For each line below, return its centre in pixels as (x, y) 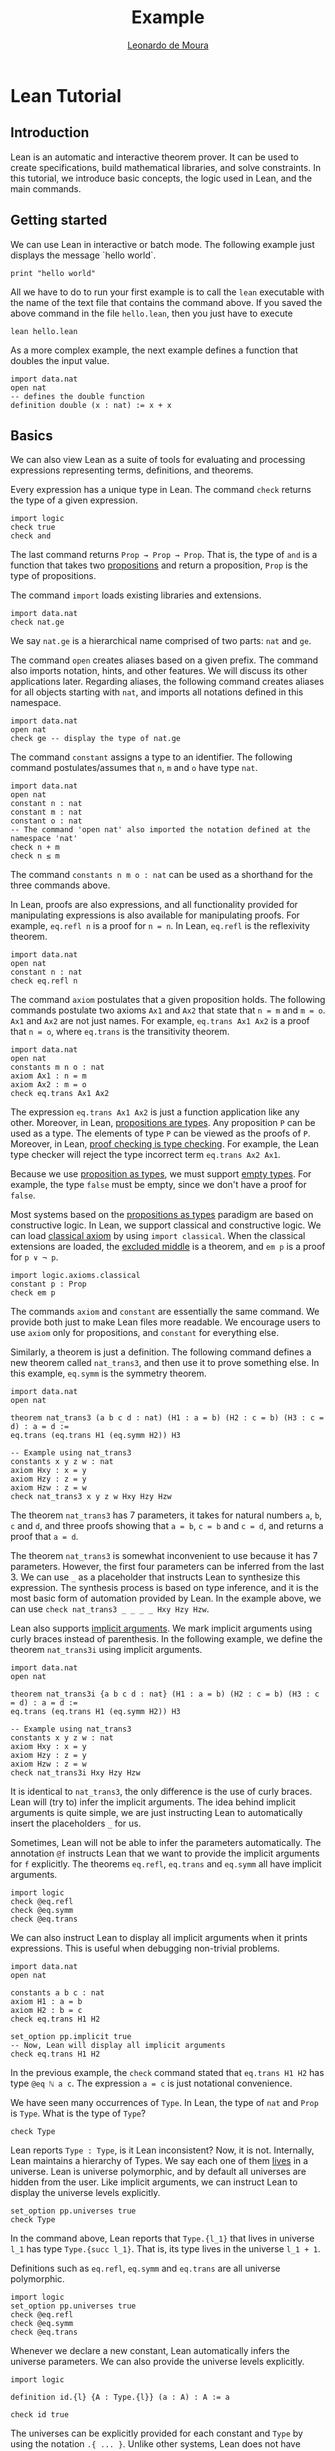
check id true (40, 2415)
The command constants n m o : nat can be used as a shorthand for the (161, 875)
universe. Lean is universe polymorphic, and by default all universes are (158, 2172)
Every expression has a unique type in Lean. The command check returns (161, 490)
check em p (33, 1293)
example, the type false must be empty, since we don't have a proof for (158, 1185)
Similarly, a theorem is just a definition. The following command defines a (161, 1352)
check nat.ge (37, 622)
